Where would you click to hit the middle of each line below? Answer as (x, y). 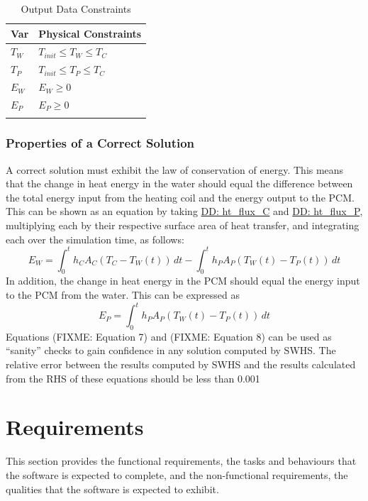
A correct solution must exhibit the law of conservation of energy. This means (175, 169)
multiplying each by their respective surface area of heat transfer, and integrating (183, 225)
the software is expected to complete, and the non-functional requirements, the (177, 474)
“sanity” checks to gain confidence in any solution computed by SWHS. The (171, 350)
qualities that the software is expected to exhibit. (112, 489)
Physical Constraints (90, 33)
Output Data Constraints (76, 9)
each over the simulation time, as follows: (95, 239)
